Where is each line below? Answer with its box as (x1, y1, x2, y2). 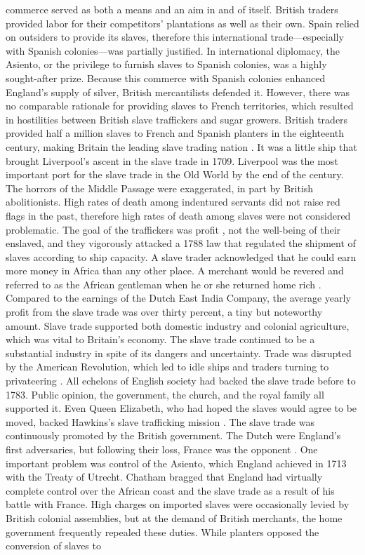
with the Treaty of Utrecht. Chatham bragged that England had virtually (6, 469, 323, 484)
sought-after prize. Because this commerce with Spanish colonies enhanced (6, 70, 326, 85)
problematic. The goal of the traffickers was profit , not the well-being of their (6, 222, 341, 236)
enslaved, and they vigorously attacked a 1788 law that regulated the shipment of (6, 236, 356, 250)
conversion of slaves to (6, 538, 101, 553)
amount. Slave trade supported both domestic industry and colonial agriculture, (6, 318, 350, 333)
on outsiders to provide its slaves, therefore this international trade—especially (6, 29, 344, 44)
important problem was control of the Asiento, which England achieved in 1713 (6, 455, 347, 470)
